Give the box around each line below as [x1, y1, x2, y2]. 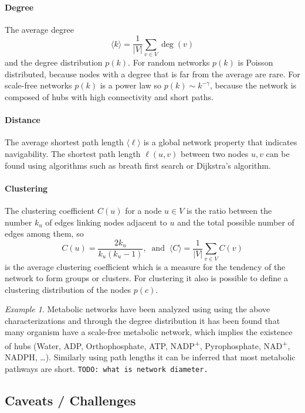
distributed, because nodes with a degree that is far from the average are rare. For [5, 67, 300, 80]
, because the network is [209, 79, 297, 91]
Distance [5, 114, 40, 126]
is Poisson [238, 56, 273, 69]
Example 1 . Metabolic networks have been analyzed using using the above [5, 303, 270, 315]
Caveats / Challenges [5, 391, 136, 409]
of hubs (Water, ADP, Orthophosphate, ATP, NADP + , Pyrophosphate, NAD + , [5, 338, 290, 351]
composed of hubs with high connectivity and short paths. [5, 90, 213, 103]
